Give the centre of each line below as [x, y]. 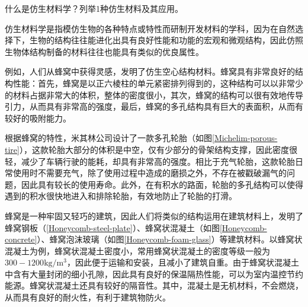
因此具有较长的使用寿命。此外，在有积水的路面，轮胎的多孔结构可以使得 [162, 184]
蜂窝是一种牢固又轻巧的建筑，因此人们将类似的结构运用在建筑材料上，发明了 [154, 215]
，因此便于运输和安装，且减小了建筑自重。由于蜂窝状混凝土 [183, 262]
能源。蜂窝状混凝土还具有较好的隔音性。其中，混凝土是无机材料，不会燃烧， [154, 285]
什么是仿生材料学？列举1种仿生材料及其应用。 [94, 8]
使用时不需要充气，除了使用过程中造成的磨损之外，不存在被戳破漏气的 [150, 173]
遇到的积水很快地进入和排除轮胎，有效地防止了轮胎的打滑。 [121, 196]
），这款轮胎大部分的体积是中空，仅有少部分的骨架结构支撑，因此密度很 [158, 149]
